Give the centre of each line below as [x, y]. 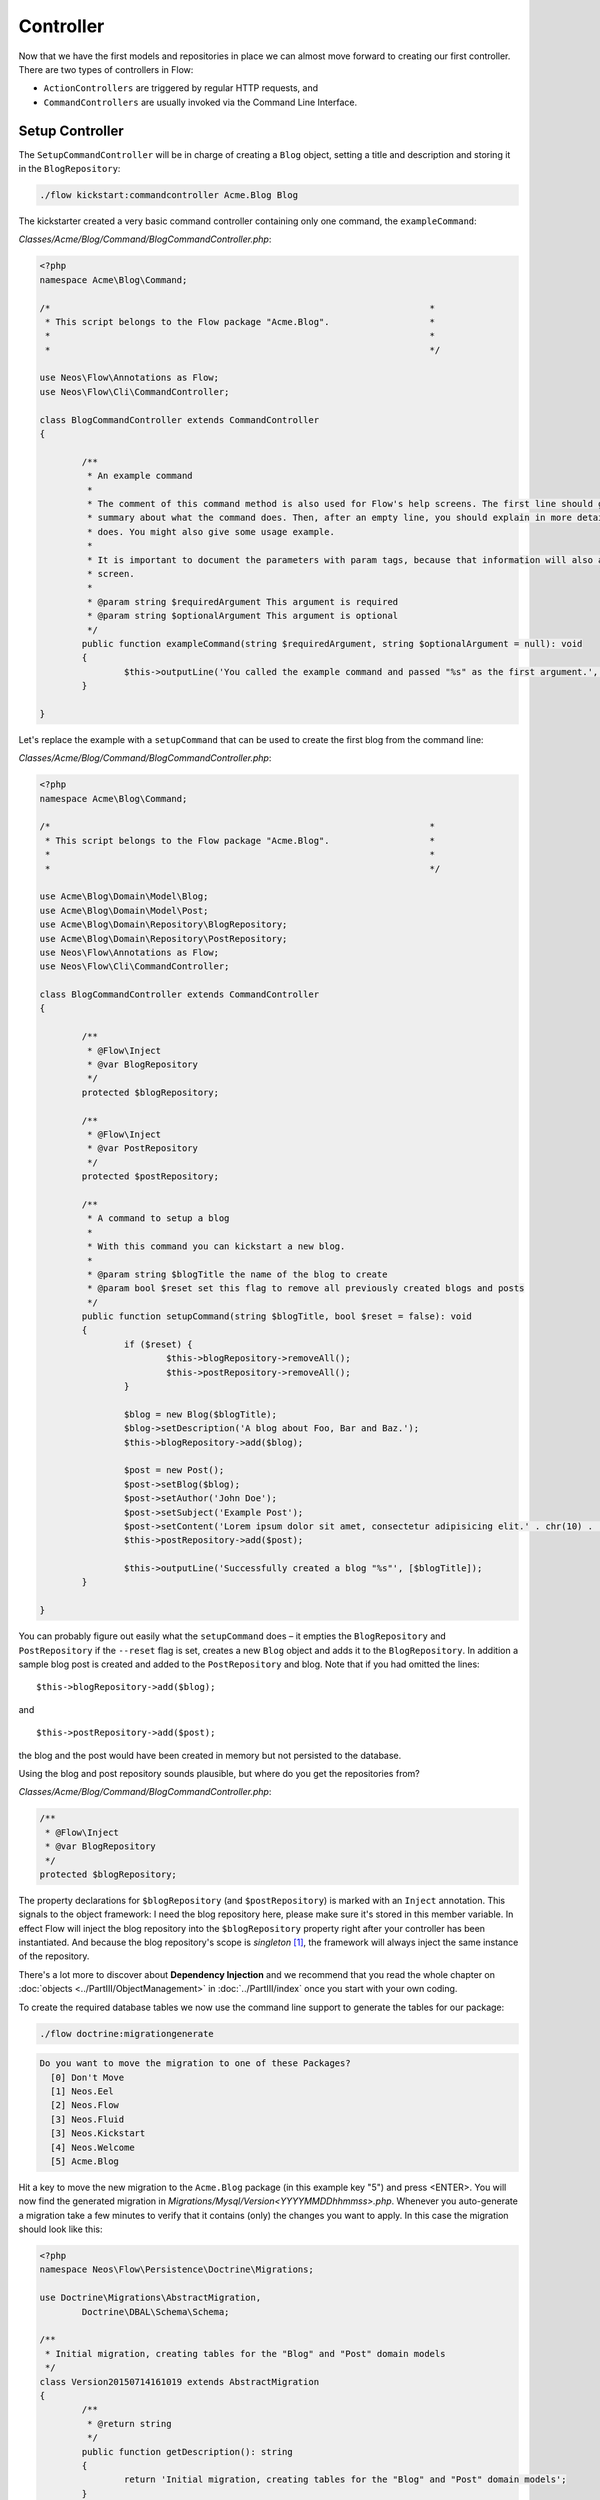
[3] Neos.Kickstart [98, 2133]
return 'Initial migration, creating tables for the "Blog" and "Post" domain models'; [345, 2479]
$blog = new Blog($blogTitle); [200, 1414]
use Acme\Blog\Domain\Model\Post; [124, 910]
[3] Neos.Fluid [87, 2119]
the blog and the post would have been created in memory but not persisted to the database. [210, 1755]
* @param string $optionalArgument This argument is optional [242, 616]
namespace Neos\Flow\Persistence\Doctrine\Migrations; [176, 2269]
